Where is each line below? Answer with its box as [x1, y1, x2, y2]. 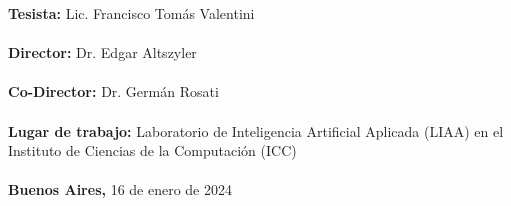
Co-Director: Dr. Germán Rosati [8, 81, 219, 102]
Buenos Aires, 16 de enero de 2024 [8, 179, 232, 200]
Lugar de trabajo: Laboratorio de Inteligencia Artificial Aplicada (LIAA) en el [8, 120, 504, 141]
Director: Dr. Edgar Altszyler [8, 42, 197, 63]
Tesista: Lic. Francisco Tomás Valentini [8, 3, 255, 23]
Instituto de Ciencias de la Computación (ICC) [8, 140, 297, 161]
